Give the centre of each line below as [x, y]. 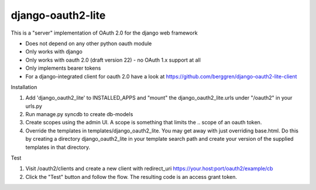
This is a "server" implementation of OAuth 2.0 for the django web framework [104, 33]
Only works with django [54, 52]
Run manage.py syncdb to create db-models [79, 114]
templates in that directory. [58, 147]
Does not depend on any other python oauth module [89, 43]
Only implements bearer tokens [63, 68]
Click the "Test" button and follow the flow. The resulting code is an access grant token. [131, 177]
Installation [24, 87]
